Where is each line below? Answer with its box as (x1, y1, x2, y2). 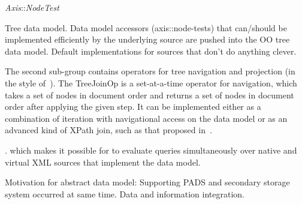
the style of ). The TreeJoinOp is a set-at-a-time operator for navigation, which (5, 76, 297, 89)
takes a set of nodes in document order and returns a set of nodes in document (5, 88, 294, 101)
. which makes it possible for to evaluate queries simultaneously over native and (5, 143, 297, 156)
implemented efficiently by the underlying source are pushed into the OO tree (5, 33, 290, 46)
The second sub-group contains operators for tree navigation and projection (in (5, 65, 295, 77)
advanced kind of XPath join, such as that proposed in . (5, 124, 212, 136)
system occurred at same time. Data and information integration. (5, 187, 244, 200)
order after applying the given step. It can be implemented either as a (5, 100, 261, 113)
